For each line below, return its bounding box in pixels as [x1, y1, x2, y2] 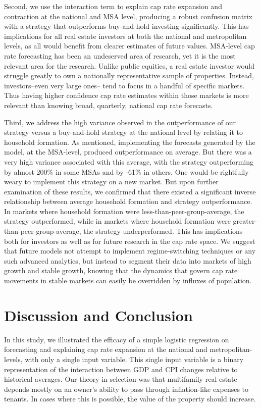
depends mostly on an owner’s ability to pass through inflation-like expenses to [4, 383, 249, 394]
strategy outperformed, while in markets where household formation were [4, 216, 231, 226]
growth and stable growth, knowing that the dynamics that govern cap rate [4, 265, 238, 276]
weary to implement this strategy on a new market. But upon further [4, 176, 219, 187]
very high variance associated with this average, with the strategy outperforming [4, 156, 254, 167]
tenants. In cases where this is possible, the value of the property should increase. [4, 393, 256, 404]
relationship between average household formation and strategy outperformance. [4, 196, 252, 207]
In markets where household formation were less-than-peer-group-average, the [4, 206, 244, 216]
